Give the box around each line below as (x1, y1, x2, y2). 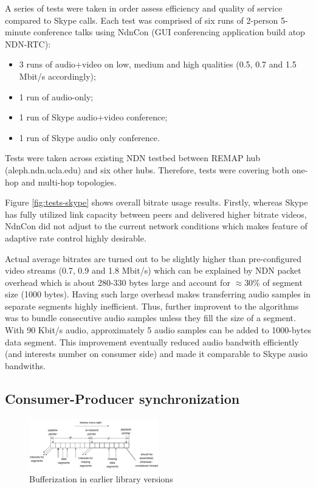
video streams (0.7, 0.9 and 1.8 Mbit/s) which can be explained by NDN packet (5, 264, 301, 277)
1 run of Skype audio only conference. (19, 131, 160, 144)
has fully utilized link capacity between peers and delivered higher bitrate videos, (5, 207, 307, 220)
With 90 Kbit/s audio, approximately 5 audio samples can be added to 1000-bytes (5, 324, 311, 336)
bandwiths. (5, 359, 46, 372)
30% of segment (244, 276, 303, 288)
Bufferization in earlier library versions (29, 473, 173, 485)
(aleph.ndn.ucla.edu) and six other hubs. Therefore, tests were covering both (5, 163, 289, 176)
